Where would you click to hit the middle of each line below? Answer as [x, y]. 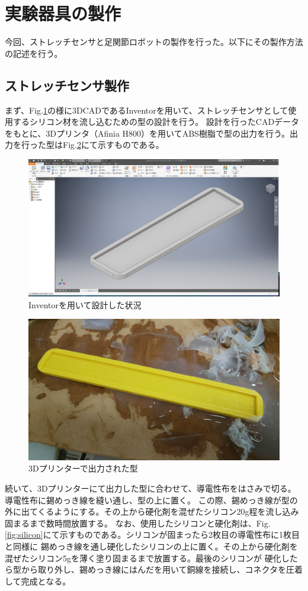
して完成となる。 [38, 581]
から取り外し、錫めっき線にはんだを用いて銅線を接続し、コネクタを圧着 [162, 569]
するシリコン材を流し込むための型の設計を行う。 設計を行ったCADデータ [156, 122]
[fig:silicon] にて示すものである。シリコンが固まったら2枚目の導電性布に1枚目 [152, 535]
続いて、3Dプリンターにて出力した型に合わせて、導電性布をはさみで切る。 [150, 488]
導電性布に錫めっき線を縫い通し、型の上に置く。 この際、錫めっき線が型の [151, 500]
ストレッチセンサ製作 [67, 85]
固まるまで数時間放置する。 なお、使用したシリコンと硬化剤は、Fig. [138, 523]
